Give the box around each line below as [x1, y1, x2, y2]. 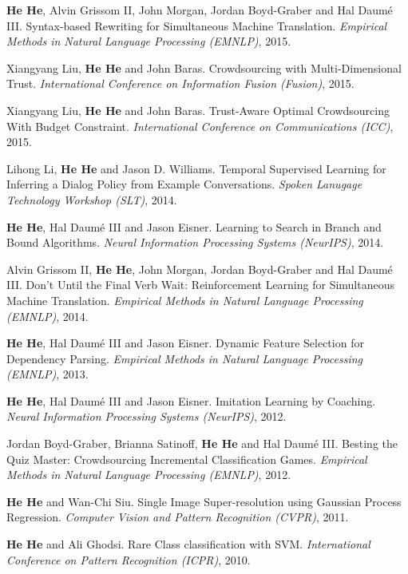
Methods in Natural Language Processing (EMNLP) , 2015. [6, 33, 291, 49]
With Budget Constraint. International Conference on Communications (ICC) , [6, 117, 394, 134]
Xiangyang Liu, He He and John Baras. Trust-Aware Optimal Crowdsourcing [6, 101, 390, 118]
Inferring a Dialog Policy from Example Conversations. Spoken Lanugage [6, 176, 362, 192]
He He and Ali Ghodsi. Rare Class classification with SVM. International [6, 536, 370, 552]
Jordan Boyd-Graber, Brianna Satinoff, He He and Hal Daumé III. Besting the [6, 435, 398, 452]
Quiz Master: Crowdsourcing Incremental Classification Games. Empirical [6, 450, 367, 467]
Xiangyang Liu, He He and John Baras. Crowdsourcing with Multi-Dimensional [6, 59, 402, 76]
